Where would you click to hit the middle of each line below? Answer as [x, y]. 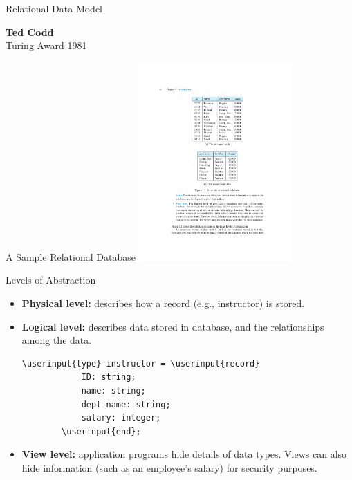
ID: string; [109, 377]
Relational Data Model [54, 8]
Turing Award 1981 [46, 45]
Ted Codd [30, 31]
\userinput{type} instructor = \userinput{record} [141, 363]
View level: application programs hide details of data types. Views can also [184, 454]
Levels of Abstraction [51, 280]
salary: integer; [121, 418]
